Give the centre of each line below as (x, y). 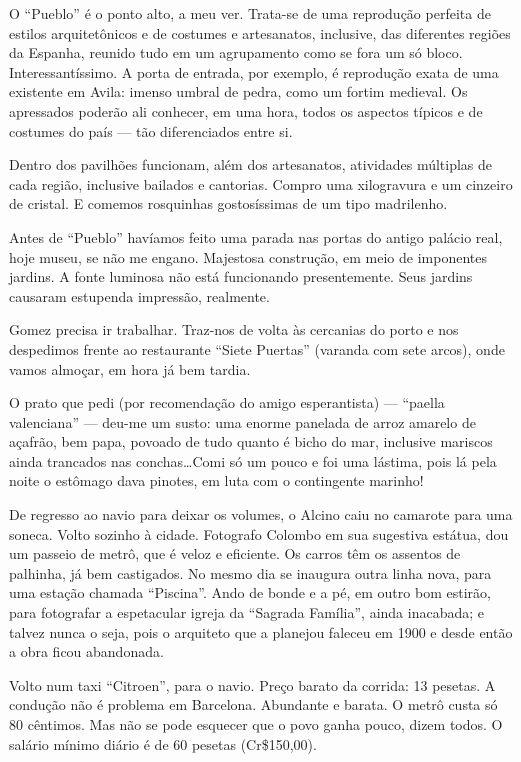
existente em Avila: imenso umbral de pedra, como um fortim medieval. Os (238, 91)
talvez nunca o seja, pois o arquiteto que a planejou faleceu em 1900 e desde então (261, 631)
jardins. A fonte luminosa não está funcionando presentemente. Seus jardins (241, 276)
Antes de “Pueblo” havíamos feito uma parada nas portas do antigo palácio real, (256, 236)
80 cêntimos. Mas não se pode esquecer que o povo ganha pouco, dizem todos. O (256, 724)
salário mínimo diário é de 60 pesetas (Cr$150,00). (163, 743)
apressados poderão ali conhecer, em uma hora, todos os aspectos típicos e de (246, 110)
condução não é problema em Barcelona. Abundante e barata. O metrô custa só (253, 704)
